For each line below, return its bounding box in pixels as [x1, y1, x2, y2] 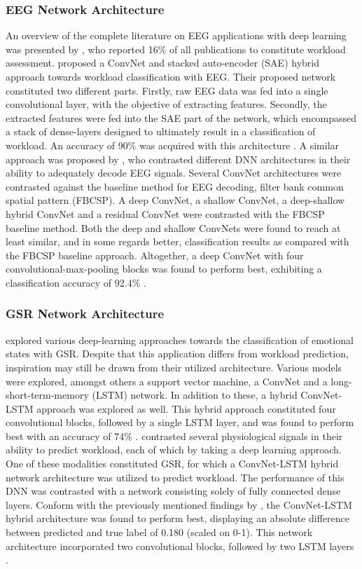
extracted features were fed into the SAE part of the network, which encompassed [6, 110, 357, 125]
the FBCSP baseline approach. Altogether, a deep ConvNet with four [6, 247, 304, 262]
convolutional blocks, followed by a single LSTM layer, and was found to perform [6, 415, 354, 430]
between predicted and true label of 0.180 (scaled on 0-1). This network [6, 525, 313, 540]
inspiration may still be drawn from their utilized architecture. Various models [6, 359, 342, 374]
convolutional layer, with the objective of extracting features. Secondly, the [6, 97, 327, 111]
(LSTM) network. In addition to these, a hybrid [92, 388, 298, 402]
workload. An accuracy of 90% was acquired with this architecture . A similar [6, 137, 340, 152]
